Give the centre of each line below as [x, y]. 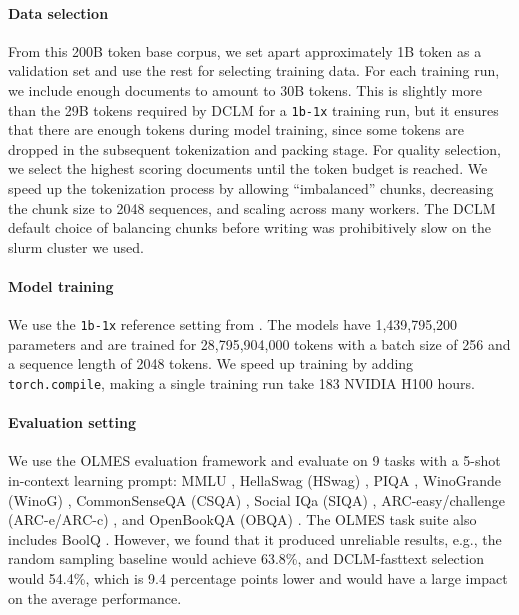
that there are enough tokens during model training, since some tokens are [236, 129]
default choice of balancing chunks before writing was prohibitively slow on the [249, 227]
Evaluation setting [72, 422]
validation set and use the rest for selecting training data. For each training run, [254, 70]
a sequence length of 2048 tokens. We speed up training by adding [211, 363]
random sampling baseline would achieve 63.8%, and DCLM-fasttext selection [246, 558]
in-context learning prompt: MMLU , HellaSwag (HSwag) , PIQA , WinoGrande [255, 480]
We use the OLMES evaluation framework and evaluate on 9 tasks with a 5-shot [254, 460]
